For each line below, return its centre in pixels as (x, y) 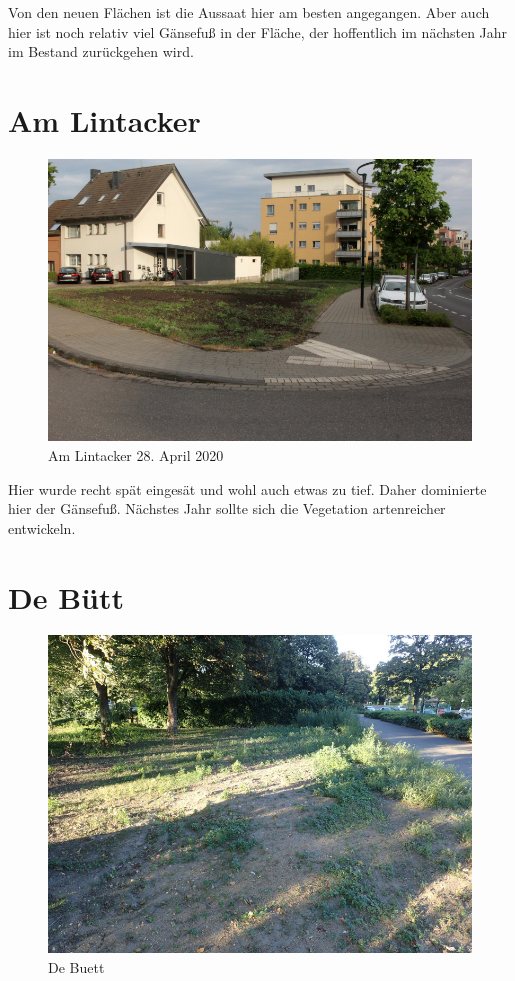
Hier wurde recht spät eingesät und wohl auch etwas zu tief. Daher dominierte (247, 488)
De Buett (76, 967)
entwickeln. (42, 527)
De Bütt (66, 596)
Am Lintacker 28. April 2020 (136, 454)
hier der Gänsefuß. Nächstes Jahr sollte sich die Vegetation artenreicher (227, 508)
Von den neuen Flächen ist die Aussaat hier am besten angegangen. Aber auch (249, 12)
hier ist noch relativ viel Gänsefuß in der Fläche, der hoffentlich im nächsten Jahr (258, 31)
